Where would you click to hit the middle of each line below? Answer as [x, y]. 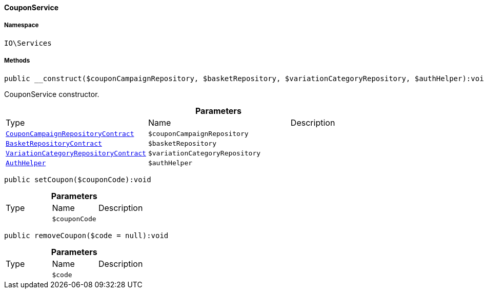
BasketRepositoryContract [54, 143]
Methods [17, 61]
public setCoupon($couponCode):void [78, 179]
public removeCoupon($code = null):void [86, 235]
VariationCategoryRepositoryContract [76, 153]
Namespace [22, 25]
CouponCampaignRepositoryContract [70, 133]
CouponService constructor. [52, 94]
